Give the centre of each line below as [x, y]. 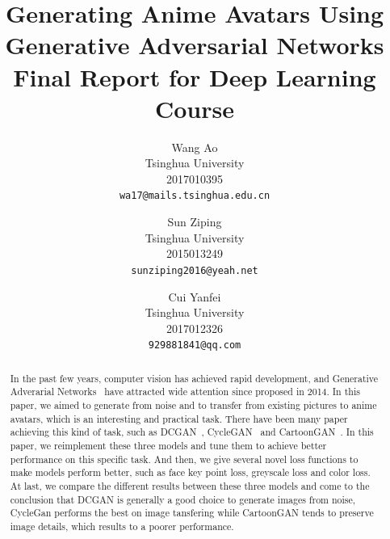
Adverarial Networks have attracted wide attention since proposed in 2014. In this [185, 392]
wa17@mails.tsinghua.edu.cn [195, 196]
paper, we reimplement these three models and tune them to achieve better [168, 446]
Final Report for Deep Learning [195, 76]
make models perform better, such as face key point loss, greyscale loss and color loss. [190, 472]
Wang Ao [195, 147]
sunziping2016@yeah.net [195, 270]
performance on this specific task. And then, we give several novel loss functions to [184, 459]
